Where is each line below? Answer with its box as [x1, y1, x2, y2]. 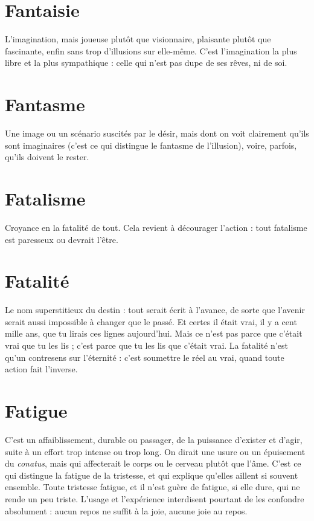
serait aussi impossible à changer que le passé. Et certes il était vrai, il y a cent [5, 315, 297, 328]
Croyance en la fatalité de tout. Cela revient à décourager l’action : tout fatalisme [5, 221, 307, 233]
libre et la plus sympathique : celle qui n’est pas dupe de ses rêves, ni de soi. [5, 56, 287, 69]
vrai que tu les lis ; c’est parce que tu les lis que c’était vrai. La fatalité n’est [5, 339, 288, 352]
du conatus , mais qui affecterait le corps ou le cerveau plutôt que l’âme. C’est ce [5, 457, 301, 470]
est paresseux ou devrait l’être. [5, 233, 118, 245]
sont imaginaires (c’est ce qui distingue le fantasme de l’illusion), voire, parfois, [5, 138, 297, 151]
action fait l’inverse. [5, 363, 78, 375]
